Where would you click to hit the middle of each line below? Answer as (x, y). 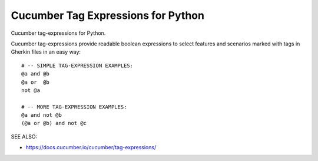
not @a (31, 90)
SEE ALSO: (24, 136)
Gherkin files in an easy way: (46, 52)
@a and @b (35, 74)
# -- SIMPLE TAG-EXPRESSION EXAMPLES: (77, 65)
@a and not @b (42, 115)
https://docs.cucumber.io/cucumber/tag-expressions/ (91, 147)
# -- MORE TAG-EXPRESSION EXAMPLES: (74, 107)
